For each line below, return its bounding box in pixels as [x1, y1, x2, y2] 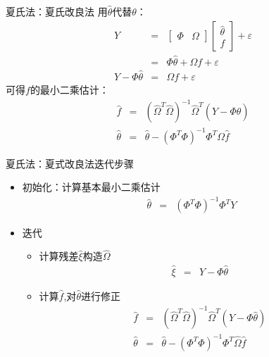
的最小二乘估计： [30, 82, 109, 97]
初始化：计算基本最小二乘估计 [22, 180, 161, 194]
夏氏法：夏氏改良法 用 [6, 4, 108, 18]
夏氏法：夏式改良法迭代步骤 [6, 156, 134, 170]
